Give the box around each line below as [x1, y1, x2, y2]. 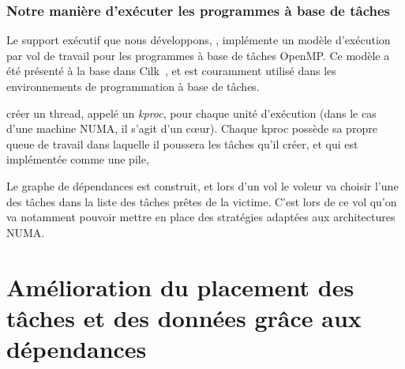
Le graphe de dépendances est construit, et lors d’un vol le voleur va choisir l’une [6, 177, 399, 194]
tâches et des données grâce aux [6, 301, 362, 333]
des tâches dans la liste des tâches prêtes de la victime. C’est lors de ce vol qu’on [6, 193, 397, 209]
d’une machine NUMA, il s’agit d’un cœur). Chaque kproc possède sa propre [6, 120, 377, 137]
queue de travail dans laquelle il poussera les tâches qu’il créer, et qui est [6, 135, 358, 152]
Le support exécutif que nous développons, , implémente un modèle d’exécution [6, 32, 391, 48]
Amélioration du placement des [6, 270, 354, 303]
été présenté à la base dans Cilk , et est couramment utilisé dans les [6, 62, 336, 79]
